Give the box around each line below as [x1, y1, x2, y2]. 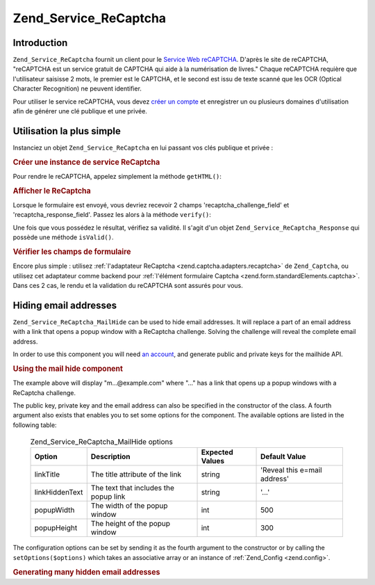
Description [90, 452, 131, 462]
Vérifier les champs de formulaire [12, 247, 131, 257]
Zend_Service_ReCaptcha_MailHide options [30, 437, 173, 447]
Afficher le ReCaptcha [12, 186, 91, 195]
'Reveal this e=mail [260, 465, 322, 475]
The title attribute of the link [90, 470, 182, 479]
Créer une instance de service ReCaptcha [12, 157, 160, 167]
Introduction [12, 37, 68, 49]
